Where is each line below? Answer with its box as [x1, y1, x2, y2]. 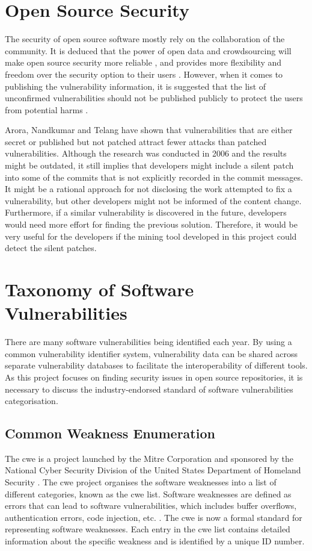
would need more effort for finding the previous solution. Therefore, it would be [5, 218, 298, 231]
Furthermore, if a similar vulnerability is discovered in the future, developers [5, 206, 287, 219]
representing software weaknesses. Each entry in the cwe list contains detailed [5, 523, 290, 535]
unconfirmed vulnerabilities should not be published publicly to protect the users [5, 92, 303, 104]
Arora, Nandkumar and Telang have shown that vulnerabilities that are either [5, 123, 293, 136]
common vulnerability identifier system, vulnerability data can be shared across [5, 347, 298, 360]
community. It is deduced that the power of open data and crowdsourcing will [5, 44, 292, 57]
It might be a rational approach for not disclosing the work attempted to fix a [5, 182, 292, 195]
